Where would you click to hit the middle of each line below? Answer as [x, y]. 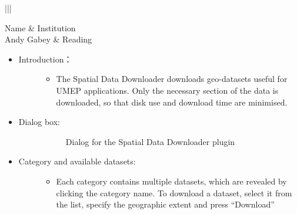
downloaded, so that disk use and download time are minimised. [172, 102]
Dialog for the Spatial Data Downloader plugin [150, 141]
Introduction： [45, 59]
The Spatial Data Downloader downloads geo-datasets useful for [172, 79]
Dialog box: [39, 122]
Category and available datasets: [77, 161]
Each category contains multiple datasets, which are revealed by [171, 181]
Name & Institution [40, 27]
